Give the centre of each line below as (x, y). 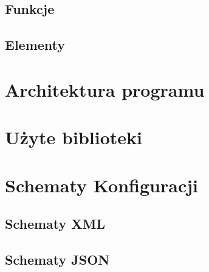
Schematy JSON (57, 259)
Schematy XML (55, 224)
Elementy (35, 45)
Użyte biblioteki (74, 137)
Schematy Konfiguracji (101, 185)
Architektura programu (105, 89)
